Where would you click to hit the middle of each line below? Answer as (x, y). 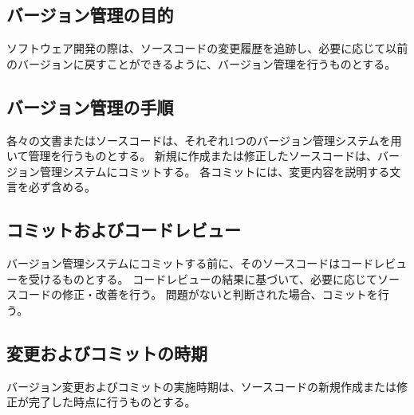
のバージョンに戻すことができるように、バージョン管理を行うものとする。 (201, 63)
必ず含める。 (62, 187)
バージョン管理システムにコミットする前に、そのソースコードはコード (190, 263)
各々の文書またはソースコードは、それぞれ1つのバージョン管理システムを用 (204, 140)
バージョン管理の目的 (90, 15)
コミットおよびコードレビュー (124, 230)
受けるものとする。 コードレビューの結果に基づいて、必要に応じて (203, 278)
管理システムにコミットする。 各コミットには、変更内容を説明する (215, 171)
